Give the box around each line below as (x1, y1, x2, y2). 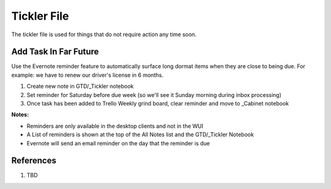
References (11, 155, 56, 166)
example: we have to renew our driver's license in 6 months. (11, 71, 164, 79)
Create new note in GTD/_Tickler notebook (26, 83, 134, 90)
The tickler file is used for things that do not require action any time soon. (11, 31, 197, 38)
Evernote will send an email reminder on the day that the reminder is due (26, 139, 210, 147)
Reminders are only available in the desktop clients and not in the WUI (26, 122, 204, 129)
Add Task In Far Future (11, 47, 99, 57)
